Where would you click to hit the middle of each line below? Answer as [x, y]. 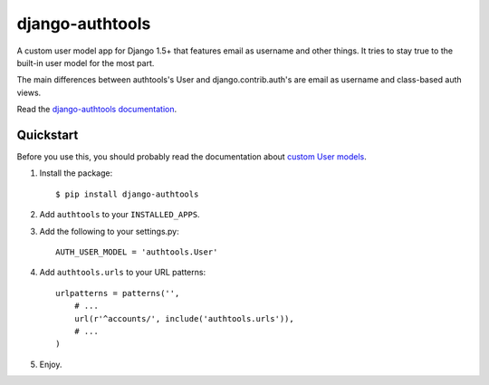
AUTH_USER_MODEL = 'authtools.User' [137, 252]
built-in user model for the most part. [86, 63]
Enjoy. [51, 364]
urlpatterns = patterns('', [118, 293]
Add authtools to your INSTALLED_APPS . [120, 215]
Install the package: [76, 173]
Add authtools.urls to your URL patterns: [123, 273]
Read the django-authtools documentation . [97, 110]
